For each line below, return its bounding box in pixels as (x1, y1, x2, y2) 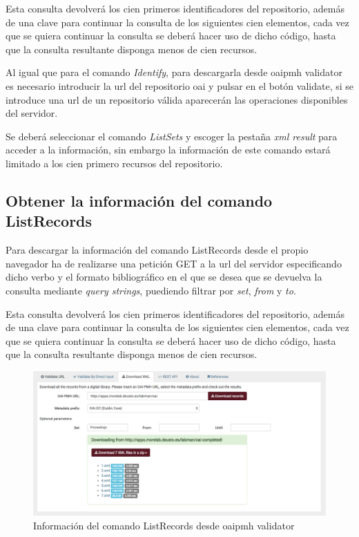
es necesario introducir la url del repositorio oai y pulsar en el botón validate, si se (6, 78, 353, 93)
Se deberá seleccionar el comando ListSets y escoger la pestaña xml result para (6, 129, 338, 143)
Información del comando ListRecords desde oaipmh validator (33, 518, 295, 532)
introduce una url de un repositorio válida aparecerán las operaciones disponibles (6, 92, 348, 106)
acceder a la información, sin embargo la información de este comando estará (6, 142, 331, 157)
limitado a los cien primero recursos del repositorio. (6, 156, 223, 170)
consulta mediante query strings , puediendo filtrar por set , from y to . (6, 283, 296, 297)
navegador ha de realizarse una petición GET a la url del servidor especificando (6, 256, 342, 270)
